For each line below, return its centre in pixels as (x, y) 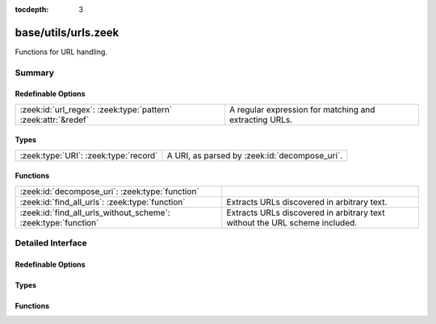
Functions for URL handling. (61, 52)
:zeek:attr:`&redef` (54, 120)
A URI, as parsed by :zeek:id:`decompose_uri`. (255, 155)
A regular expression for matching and (302, 109)
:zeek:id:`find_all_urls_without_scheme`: (95, 212)
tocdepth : (32, 9)
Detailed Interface (51, 243)
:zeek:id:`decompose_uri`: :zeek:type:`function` (109, 191)
